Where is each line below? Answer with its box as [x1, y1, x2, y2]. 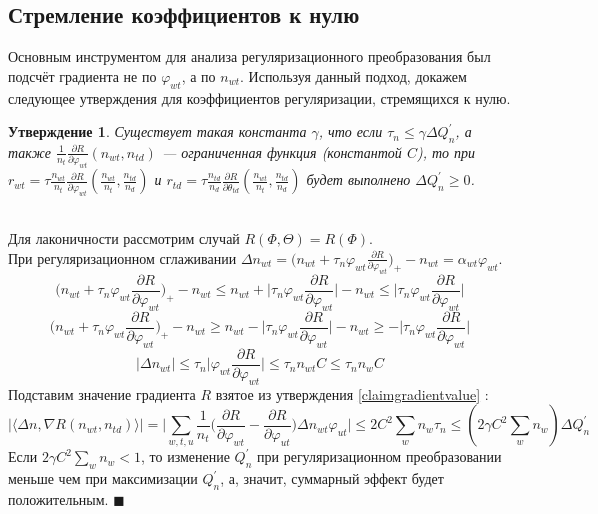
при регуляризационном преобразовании [257, 446, 502, 467]
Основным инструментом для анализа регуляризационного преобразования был [8, 46, 491, 67]
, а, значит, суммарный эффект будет [220, 468, 444, 489]
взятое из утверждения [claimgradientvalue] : [215, 383, 489, 404]
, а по [181, 65, 216, 86]
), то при [416, 141, 476, 162]
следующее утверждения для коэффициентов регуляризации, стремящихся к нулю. [8, 87, 511, 108]
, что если [318, 121, 383, 142]
